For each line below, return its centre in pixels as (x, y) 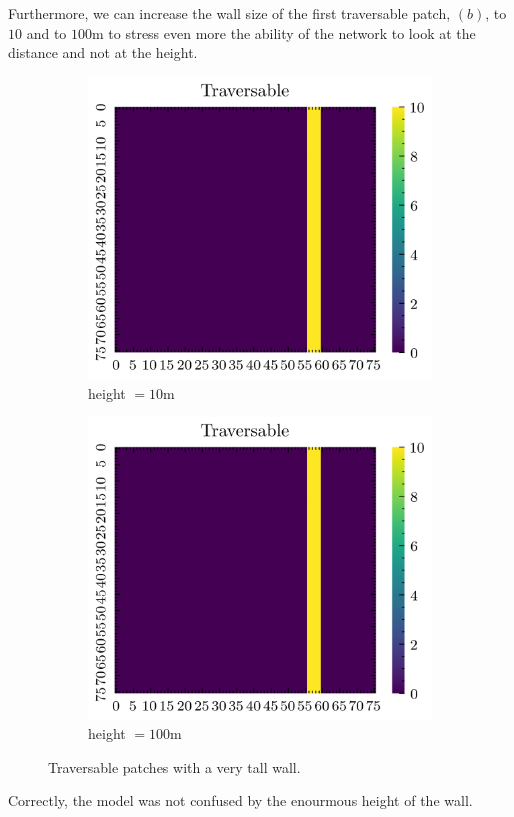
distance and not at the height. (103, 52)
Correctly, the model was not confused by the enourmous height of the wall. (240, 800)
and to (46, 32)
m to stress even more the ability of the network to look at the (284, 32)
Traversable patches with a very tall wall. (174, 766)
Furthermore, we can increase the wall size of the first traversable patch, (229, 13)
